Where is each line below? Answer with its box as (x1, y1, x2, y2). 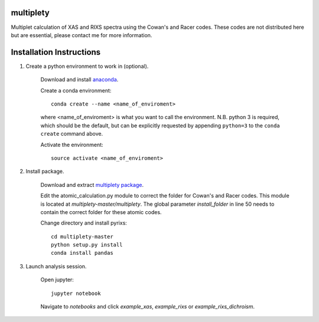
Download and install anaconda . (40, 76, 119, 83)
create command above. (40, 130, 103, 137)
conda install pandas (51, 249, 113, 257)
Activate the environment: (40, 141, 103, 148)
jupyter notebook (51, 290, 101, 297)
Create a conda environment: (40, 87, 112, 94)
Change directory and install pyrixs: (40, 219, 127, 226)
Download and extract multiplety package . (40, 181, 144, 188)
